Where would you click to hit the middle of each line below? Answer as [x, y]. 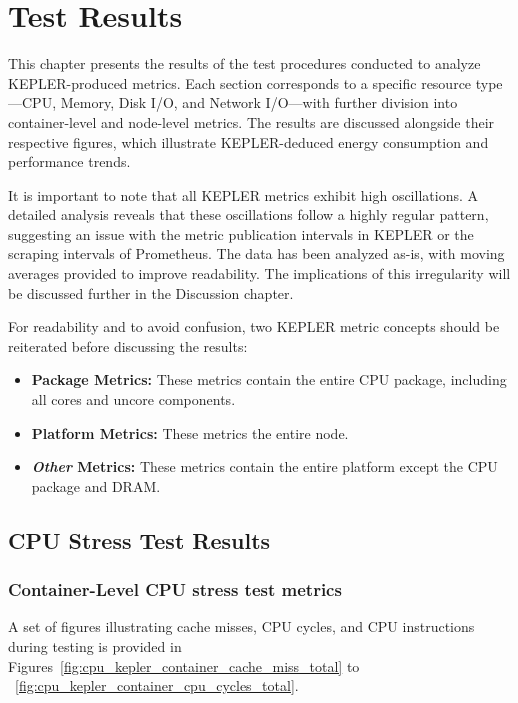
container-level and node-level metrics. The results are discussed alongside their [251, 121]
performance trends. [69, 161]
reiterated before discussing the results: [128, 345]
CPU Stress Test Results [139, 539]
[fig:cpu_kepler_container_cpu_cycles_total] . [157, 685]
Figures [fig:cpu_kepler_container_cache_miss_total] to [184, 665]
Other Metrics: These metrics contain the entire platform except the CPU [264, 466]
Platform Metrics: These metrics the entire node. [190, 432]
